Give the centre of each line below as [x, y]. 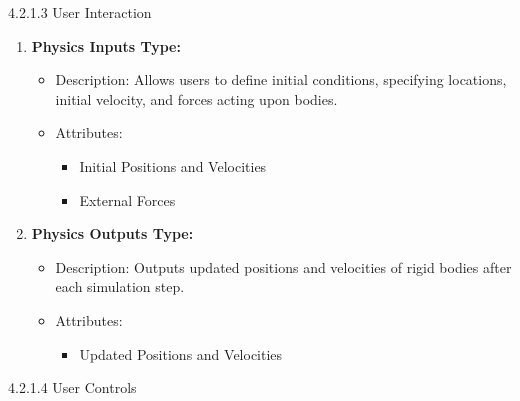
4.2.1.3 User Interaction [80, 12]
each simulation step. [120, 286]
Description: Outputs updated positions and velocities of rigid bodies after [283, 266]
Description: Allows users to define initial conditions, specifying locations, [281, 79]
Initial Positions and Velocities [173, 165]
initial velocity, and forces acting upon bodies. [196, 98]
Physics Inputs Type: [106, 45]
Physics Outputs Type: [112, 233]
